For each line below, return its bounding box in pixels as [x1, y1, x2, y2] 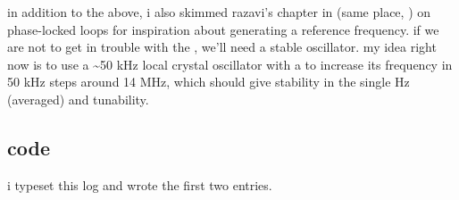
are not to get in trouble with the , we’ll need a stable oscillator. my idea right [7, 37, 437, 56]
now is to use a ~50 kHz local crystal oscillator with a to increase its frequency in [7, 54, 453, 73]
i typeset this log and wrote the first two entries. [7, 175, 272, 194]
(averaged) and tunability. [7, 89, 149, 108]
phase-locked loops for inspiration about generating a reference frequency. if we [7, 20, 439, 38]
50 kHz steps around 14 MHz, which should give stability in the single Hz [7, 72, 410, 91]
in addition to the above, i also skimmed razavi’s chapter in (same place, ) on [7, 3, 431, 21]
